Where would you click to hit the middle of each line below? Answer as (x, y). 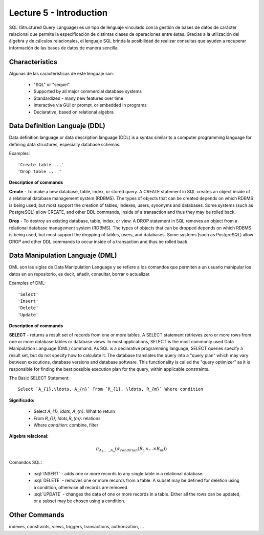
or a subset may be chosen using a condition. (79, 501)
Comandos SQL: (25, 463)
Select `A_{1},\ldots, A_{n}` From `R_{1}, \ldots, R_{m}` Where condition (110, 389)
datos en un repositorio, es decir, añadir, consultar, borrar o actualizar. (80, 274)
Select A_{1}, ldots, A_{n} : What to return (74, 411)
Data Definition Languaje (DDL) (57, 126)
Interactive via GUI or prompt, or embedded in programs (90, 105)
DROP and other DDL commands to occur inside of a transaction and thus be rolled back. (99, 242)
